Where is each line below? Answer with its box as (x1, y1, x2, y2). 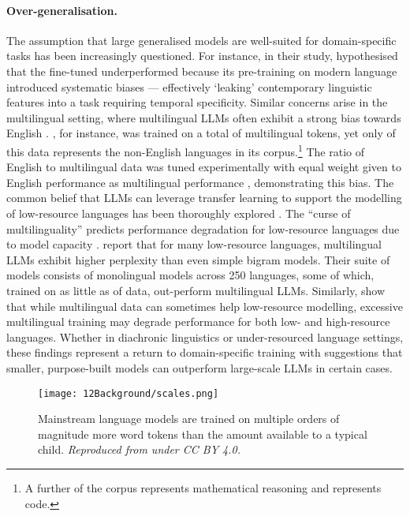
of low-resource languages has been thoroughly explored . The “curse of (6, 204, 351, 221)
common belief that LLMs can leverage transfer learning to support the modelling (6, 189, 402, 206)
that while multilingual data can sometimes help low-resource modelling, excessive (6, 297, 403, 314)
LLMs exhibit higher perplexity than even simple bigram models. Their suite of (6, 251, 390, 267)
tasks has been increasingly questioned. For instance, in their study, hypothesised (6, 47, 398, 64)
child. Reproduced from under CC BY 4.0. (38, 441, 240, 458)
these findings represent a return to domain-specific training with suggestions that (6, 344, 403, 361)
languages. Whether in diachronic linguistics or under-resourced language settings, (6, 328, 404, 345)
